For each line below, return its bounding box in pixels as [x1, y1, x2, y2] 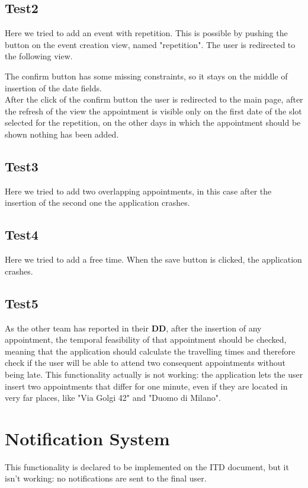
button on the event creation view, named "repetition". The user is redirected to [5, 38, 296, 50]
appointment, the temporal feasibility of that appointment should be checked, [5, 333, 287, 346]
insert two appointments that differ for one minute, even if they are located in [5, 379, 288, 392]
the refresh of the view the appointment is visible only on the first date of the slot [5, 104, 302, 117]
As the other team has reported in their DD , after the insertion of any [5, 321, 262, 334]
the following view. [5, 50, 73, 62]
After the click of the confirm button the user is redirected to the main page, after [5, 93, 303, 106]
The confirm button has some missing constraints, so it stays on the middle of [5, 69, 288, 82]
